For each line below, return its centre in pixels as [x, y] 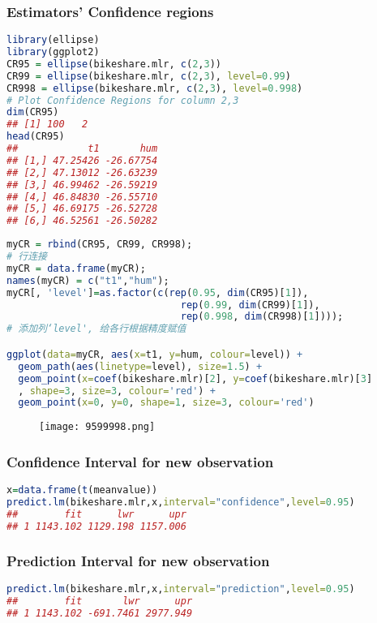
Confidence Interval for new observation [140, 461]
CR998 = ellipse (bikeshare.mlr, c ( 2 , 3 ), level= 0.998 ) [155, 88]
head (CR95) [36, 137]
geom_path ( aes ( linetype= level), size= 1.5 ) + [140, 366]
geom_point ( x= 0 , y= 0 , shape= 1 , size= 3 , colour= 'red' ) [166, 403]
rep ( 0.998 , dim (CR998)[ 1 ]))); [262, 317]
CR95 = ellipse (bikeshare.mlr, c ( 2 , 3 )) [114, 64]
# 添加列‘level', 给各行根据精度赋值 [96, 329]
